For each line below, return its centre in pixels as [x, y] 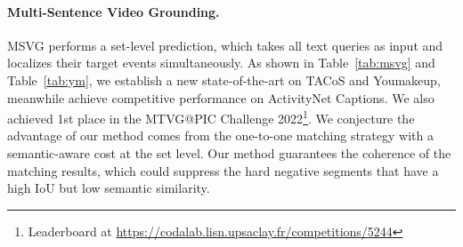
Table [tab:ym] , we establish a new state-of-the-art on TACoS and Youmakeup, [224, 80]
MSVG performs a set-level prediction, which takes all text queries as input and [225, 45]
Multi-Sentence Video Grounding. [114, 11]
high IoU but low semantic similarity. [109, 188]
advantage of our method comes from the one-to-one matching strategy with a [220, 135]
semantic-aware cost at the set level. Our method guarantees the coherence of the [229, 153]
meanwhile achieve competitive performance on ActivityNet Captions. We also [221, 97]
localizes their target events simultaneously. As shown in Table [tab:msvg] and [221, 63]
